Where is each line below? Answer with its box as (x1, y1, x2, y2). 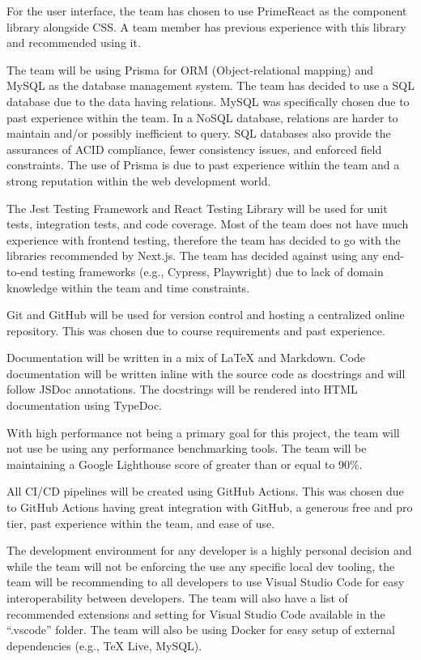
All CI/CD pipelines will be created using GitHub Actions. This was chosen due (6, 483, 404, 500)
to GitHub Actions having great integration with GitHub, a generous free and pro (6, 499, 413, 516)
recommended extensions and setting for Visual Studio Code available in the (6, 605, 385, 622)
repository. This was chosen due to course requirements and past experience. (6, 321, 385, 339)
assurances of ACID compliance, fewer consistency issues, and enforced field (6, 140, 382, 157)
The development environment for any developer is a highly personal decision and (6, 542, 412, 559)
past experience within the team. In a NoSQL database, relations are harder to (6, 109, 398, 126)
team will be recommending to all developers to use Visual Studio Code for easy (6, 573, 405, 590)
